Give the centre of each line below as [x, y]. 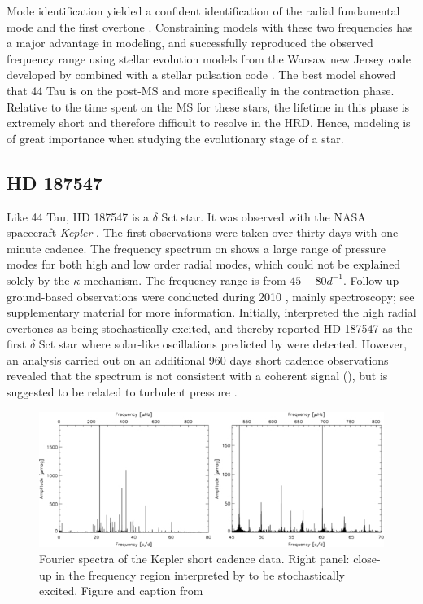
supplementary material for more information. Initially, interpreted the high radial [211, 312]
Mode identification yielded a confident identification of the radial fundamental [203, 11]
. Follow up [371, 280]
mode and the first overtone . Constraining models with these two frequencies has [210, 26]
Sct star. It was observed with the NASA [264, 216]
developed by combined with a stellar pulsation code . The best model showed [201, 74]
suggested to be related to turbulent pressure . [122, 392]
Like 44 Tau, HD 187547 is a [78, 216]
